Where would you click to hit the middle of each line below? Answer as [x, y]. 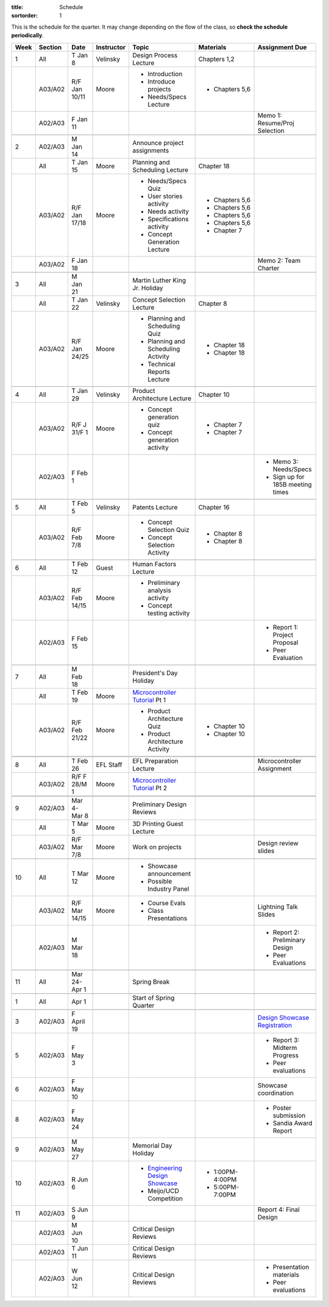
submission [289, 1115]
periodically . [27, 35]
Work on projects [157, 847]
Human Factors [154, 564]
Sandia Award [293, 1123]
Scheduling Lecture [160, 169]
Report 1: [285, 627]
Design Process [155, 55]
